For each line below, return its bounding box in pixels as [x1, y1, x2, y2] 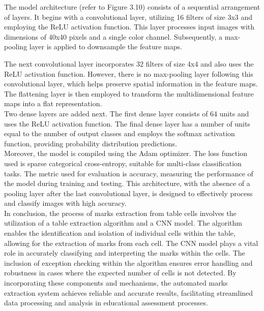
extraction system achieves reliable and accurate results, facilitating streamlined [4, 287, 253, 298]
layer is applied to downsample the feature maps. [29, 41, 182, 52]
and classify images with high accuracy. [4, 198, 127, 208]
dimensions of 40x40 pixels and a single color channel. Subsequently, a [4, 31, 223, 42]
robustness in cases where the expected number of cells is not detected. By [4, 267, 237, 278]
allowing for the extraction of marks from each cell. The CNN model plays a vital [4, 237, 258, 248]
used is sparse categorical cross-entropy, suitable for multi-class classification [4, 158, 242, 168]
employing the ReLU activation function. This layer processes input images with [4, 21, 254, 32]
